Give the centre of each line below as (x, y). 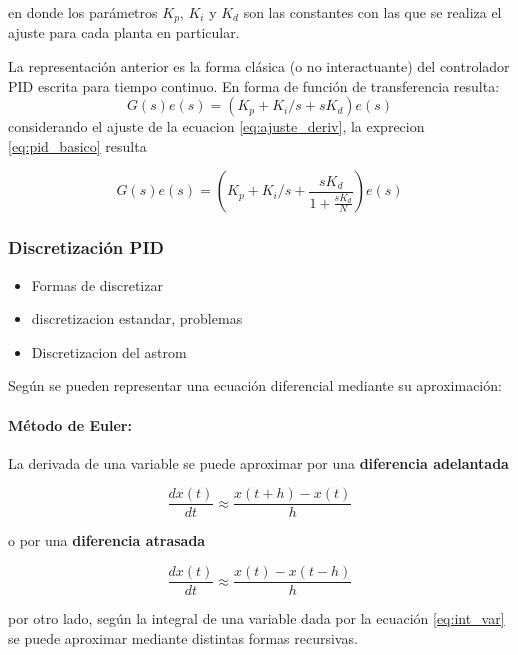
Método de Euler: (70, 424)
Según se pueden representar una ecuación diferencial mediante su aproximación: (255, 385)
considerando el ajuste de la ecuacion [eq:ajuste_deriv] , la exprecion (216, 126)
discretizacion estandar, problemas (137, 318)
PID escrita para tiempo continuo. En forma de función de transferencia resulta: (254, 85)
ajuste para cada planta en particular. (124, 32)
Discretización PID (86, 247)
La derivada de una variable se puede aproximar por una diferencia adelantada (258, 462)
